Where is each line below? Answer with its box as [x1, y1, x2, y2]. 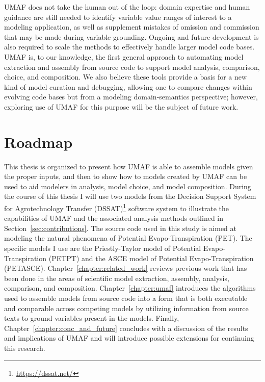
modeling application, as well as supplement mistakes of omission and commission [4, 21, 259, 32]
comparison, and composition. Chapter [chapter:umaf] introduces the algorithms [4, 283, 256, 293]
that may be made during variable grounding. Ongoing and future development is [4, 31, 259, 42]
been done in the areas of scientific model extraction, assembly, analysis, [4, 272, 229, 283]
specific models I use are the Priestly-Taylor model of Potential [4, 243, 201, 253]
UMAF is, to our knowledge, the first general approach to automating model [4, 51, 244, 62]
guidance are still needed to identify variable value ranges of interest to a [4, 11, 232, 22]
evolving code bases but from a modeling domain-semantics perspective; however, [4, 91, 258, 102]
